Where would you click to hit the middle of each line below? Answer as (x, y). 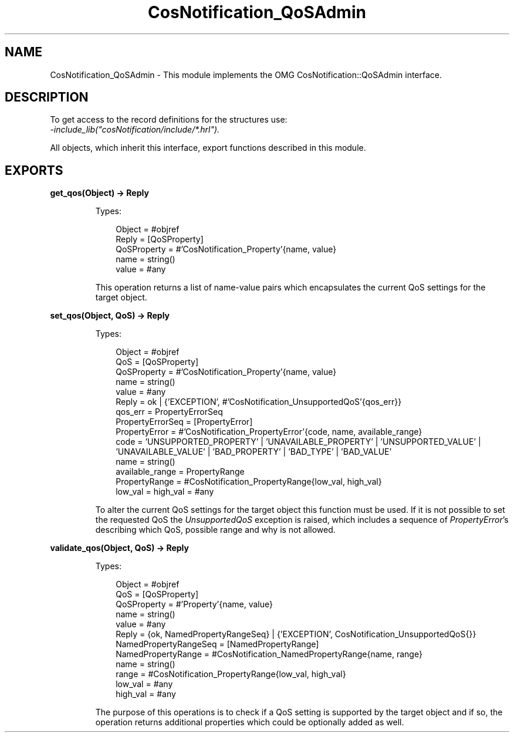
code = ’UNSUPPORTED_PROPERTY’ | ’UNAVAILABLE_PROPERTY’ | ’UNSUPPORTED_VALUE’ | (298, 442)
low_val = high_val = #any (165, 492)
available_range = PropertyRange (180, 472)
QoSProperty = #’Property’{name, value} (195, 604)
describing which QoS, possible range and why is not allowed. (215, 530)
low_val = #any (144, 684)
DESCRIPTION (47, 97)
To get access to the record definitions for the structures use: (169, 120)
